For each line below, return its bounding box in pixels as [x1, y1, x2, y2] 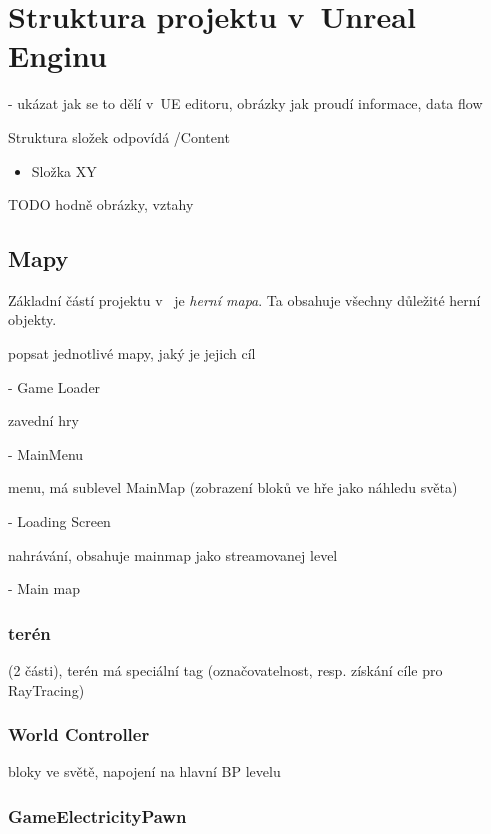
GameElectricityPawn [8, 803, 187, 828]
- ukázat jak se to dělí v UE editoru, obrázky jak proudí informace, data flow [8, 93, 483, 114]
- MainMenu [8, 443, 84, 464]
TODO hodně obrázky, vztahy [8, 194, 194, 215]
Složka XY [31, 160, 97, 181]
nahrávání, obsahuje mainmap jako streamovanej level [8, 544, 338, 565]
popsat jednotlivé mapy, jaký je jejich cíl [8, 343, 256, 364]
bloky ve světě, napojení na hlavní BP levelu [8, 761, 281, 782]
